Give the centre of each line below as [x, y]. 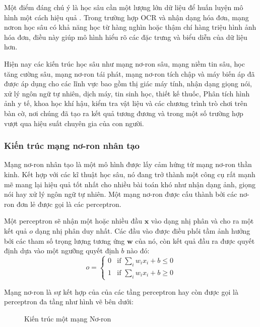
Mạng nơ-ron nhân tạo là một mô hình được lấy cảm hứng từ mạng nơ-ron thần [128, 164]
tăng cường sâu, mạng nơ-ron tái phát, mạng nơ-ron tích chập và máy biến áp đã [129, 73]
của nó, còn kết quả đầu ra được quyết [195, 240]
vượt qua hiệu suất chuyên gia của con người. [74, 123]
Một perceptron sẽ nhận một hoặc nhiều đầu [73, 221]
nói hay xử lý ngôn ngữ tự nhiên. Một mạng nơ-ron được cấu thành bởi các [121, 194]
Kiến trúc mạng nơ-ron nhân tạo [72, 146]
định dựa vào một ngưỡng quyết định [61, 251]
